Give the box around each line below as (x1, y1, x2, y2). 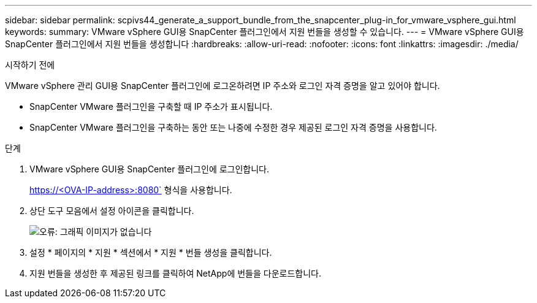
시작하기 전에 (5, 59, 55, 70)
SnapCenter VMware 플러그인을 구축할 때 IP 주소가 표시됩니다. (29, 101, 273, 112)
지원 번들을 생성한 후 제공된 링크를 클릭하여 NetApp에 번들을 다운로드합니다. (29, 268, 321, 278)
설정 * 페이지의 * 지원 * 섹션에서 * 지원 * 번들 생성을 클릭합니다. (29, 247, 272, 258)
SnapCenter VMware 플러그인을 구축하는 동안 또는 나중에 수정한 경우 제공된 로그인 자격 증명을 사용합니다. (29, 122, 437, 132)
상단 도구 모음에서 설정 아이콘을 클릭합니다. (29, 205, 194, 216)
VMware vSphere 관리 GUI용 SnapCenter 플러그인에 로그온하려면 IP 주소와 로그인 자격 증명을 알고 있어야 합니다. (5, 80, 440, 91)
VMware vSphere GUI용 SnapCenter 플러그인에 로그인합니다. (29, 164, 270, 174)
